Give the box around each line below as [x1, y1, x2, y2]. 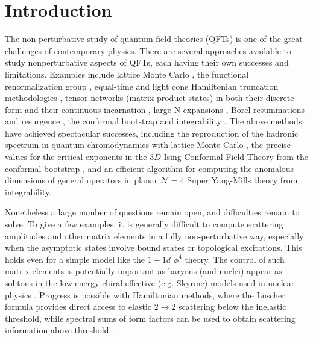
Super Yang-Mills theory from [187, 174, 298, 186]
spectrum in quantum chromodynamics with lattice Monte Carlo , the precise [5, 138, 291, 151]
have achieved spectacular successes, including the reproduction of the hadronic [5, 126, 299, 139]
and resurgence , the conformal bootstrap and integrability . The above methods [5, 115, 302, 128]
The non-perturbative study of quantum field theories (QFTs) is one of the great [5, 32, 303, 45]
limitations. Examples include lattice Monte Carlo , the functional [5, 67, 249, 80]
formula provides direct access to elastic [5, 300, 152, 313]
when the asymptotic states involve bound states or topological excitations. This [5, 241, 302, 254]
